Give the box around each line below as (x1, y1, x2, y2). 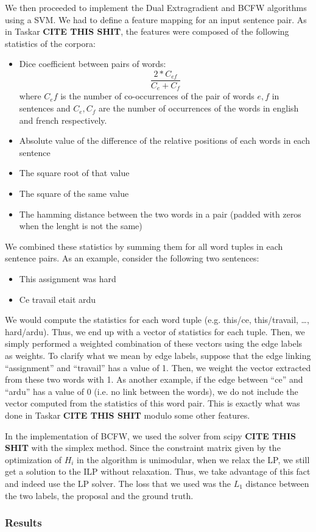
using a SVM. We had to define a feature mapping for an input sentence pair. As (5, 13, 307, 26)
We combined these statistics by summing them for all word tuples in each (5, 239, 283, 252)
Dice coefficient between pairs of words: (19, 57, 166, 70)
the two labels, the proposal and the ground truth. (5, 489, 194, 502)
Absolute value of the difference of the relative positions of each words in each (19, 134, 310, 147)
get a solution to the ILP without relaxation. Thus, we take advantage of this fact (5, 465, 311, 478)
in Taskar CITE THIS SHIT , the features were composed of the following (5, 25, 289, 38)
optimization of (5, 453, 61, 466)
